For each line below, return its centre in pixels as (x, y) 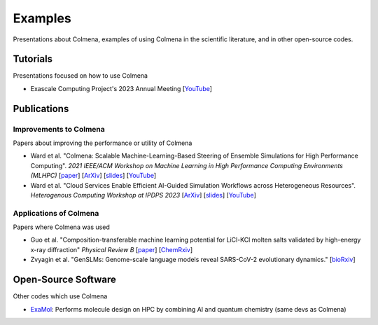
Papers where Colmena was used (61, 227)
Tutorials (33, 59)
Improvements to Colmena (59, 129)
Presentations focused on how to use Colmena (80, 76)
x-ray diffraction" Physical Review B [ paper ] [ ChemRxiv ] (112, 249)
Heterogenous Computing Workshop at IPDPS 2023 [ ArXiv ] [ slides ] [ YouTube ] (143, 195)
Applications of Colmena (56, 213)
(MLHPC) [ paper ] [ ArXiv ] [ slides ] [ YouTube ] (93, 176)
